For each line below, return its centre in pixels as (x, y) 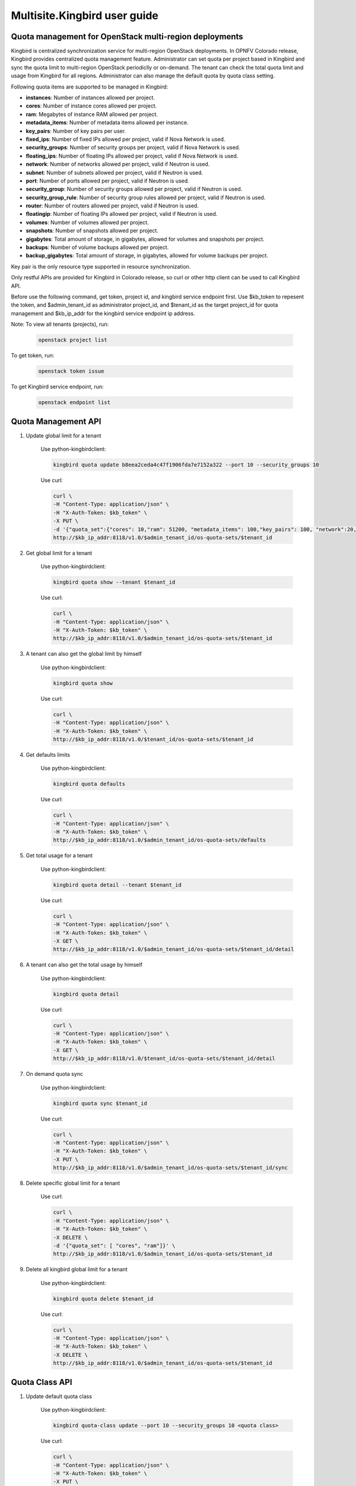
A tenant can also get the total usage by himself (84, 965)
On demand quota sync (54, 1074)
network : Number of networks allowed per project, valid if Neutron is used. (118, 164)
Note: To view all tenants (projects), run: (60, 325)
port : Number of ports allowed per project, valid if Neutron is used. (107, 181)
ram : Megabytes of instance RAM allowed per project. (92, 114)
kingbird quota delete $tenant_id (103, 1298)
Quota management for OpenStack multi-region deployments (127, 37)
